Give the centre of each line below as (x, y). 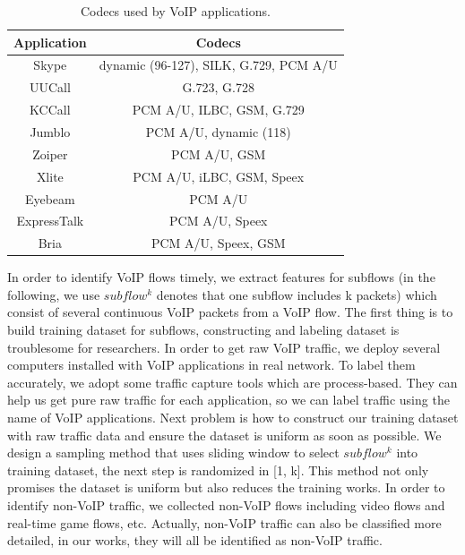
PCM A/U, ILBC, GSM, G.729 (218, 110)
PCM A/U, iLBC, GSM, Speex (219, 176)
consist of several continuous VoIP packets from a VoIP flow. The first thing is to (230, 312)
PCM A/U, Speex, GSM (218, 243)
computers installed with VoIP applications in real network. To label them (211, 365)
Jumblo (50, 131)
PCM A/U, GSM (219, 154)
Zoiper (50, 154)
